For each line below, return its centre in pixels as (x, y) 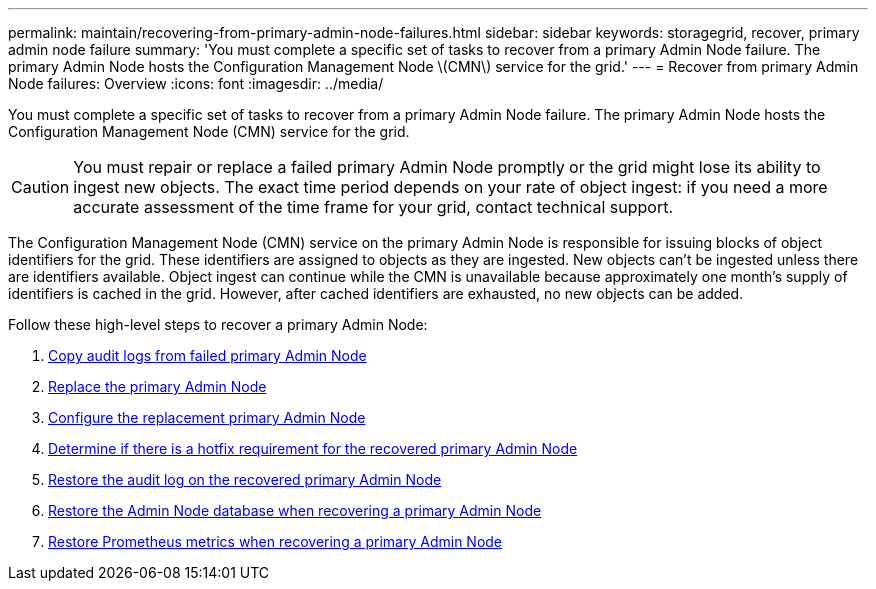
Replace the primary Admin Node (157, 386)
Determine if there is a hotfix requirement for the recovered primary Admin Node (313, 448)
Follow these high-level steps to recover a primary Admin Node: (218, 324)
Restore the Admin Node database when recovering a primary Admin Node (295, 510)
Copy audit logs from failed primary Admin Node (207, 355)
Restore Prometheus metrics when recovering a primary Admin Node (275, 541)
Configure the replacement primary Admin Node (207, 417)
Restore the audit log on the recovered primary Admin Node (245, 479)
